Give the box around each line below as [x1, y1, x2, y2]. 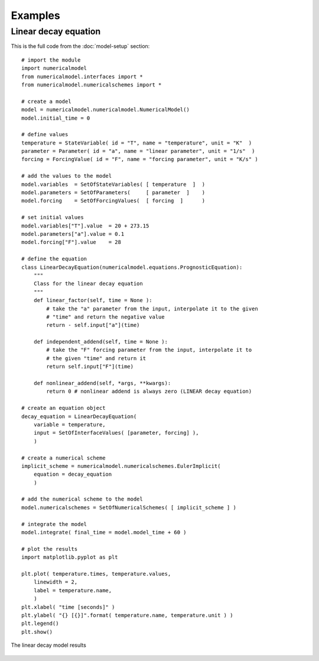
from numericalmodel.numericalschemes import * [21, 81, 162, 88]
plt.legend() [21, 620, 59, 627]
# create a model [21, 98, 71, 105]
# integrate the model [21, 521, 87, 527]
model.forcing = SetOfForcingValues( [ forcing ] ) [21, 197, 206, 204]
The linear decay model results [11, 641, 87, 649]
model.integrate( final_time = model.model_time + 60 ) [21, 529, 187, 536]
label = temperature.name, [33, 587, 112, 593]
